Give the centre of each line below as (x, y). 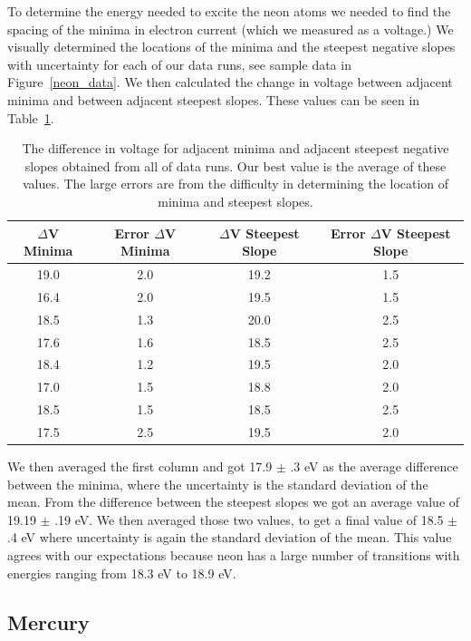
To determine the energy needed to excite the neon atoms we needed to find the (229, 11)
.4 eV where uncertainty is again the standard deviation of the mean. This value (230, 537)
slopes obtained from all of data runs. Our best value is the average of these (235, 165)
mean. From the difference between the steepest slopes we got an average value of (234, 502)
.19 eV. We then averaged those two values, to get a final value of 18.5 (249, 519)
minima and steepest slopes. (235, 201)
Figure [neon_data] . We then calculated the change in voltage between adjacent (230, 82)
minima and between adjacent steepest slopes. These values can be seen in (214, 99)
